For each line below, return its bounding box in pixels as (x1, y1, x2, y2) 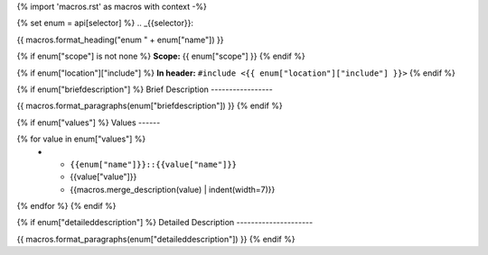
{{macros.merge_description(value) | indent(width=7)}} (70, 184, 276, 195)
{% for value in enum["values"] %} (16, 133, 146, 144)
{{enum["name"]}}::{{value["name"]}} (70, 159, 238, 169)
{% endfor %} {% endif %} (16, 201, 117, 212)
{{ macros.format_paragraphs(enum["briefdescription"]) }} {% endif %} (16, 100, 284, 112)
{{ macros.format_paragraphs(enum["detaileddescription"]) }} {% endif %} (16, 233, 296, 244)
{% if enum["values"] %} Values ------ (16, 117, 161, 128)
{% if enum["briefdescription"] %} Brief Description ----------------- (16, 84, 273, 95)
